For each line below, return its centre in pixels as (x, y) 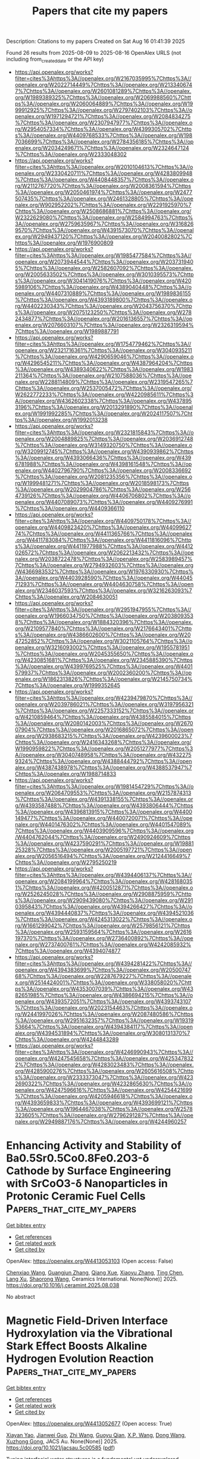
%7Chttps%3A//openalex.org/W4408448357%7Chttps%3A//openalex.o (104, 179)
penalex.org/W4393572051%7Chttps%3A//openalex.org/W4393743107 (103, 1001)
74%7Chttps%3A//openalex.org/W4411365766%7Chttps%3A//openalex (103, 533)
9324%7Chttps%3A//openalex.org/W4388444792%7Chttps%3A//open (103, 761)
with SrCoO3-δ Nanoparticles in (87, 1184)
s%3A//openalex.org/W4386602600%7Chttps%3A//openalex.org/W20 (103, 634)
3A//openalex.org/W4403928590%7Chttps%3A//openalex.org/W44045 (104, 578)
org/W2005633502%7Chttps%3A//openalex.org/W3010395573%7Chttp (104, 274)
